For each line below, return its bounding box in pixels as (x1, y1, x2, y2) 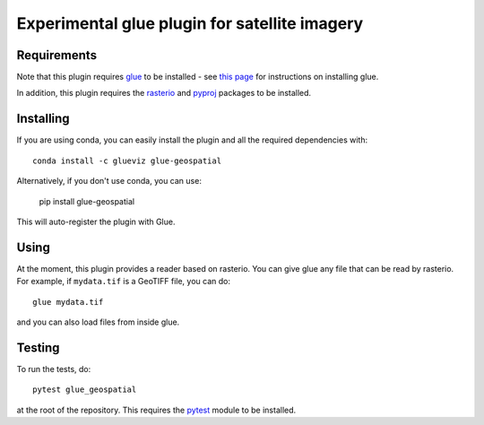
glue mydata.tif (32, 297, 104, 307)
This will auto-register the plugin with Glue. (16, 216, 176, 227)
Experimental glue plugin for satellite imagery (16, 13, 364, 33)
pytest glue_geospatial (32, 385, 137, 395)
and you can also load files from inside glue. (16, 317, 180, 327)
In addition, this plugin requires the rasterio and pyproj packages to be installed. (16, 88, 312, 99)
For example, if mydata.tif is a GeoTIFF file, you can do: (16, 276, 230, 287)
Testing (16, 340, 60, 355)
